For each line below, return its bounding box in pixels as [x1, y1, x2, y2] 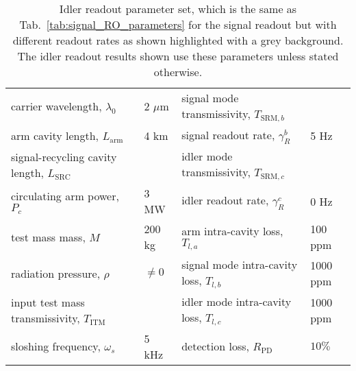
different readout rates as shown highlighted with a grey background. [12, 32, 344, 48]
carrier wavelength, [11, 98, 102, 115]
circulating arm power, [11, 188, 119, 204]
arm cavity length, [11, 128, 99, 144]
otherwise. [153, 64, 203, 80]
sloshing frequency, [11, 338, 101, 355]
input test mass [11, 294, 85, 310]
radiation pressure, [11, 265, 101, 281]
